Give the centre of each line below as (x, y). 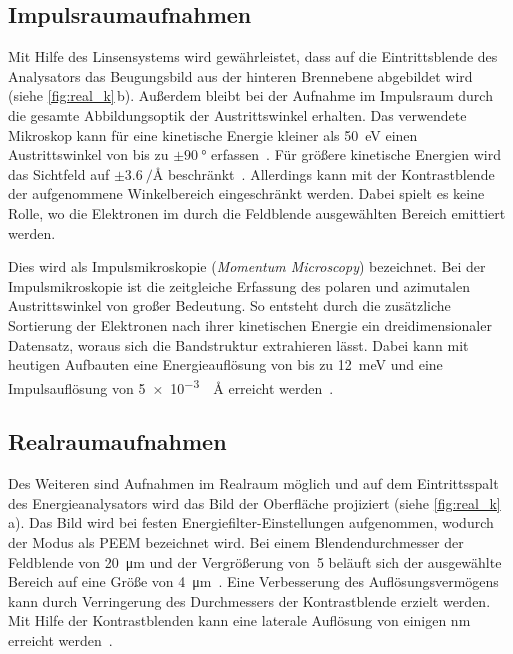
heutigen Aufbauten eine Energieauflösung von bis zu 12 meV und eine (225, 364)
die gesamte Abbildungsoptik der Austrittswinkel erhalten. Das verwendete (237, 114)
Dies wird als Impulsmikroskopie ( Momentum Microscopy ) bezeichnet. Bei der (247, 266)
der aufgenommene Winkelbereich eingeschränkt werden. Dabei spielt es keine (246, 193)
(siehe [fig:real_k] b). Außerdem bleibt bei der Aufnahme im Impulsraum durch (250, 95)
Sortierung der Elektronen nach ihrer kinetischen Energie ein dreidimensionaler (250, 324)
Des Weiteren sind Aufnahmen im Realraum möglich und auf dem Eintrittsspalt (253, 483)
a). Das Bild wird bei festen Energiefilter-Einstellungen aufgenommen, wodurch (251, 522)
